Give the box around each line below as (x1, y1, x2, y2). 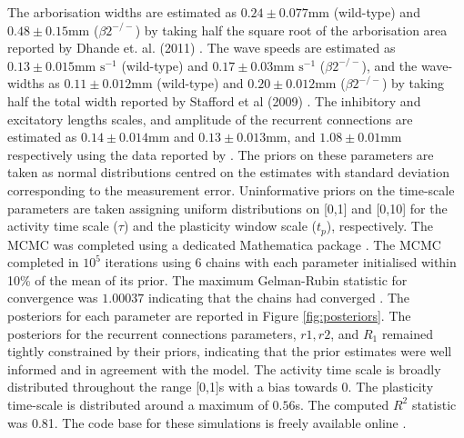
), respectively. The (326, 216, 433, 235)
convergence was (7, 288, 98, 307)
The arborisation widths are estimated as (7, 3, 237, 21)
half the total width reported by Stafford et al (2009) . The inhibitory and (7, 91, 421, 110)
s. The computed (295, 394, 389, 413)
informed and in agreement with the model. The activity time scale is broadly (7, 359, 441, 378)
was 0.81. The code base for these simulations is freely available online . (7, 413, 407, 432)
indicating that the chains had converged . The (147, 288, 410, 307)
